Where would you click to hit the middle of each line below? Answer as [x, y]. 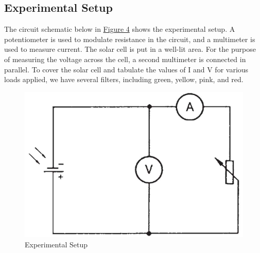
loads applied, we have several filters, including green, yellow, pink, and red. [124, 79]
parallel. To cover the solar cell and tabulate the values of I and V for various [126, 69]
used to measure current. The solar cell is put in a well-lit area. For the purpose [130, 49]
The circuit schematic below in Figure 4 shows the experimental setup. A [120, 29]
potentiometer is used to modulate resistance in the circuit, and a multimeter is [130, 39]
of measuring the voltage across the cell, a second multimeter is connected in [125, 59]
